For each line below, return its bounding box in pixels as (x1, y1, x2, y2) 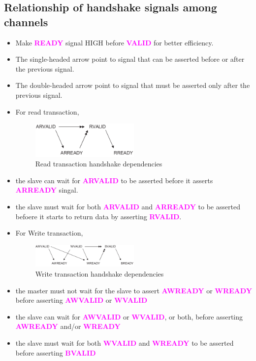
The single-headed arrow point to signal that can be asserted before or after (15, 54, 245, 64)
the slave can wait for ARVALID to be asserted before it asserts (15, 175, 213, 185)
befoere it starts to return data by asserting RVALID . (15, 211, 182, 221)
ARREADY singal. (15, 185, 78, 195)
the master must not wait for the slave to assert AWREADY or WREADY (15, 285, 252, 295)
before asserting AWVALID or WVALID (15, 295, 148, 305)
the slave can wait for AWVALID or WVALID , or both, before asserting (15, 311, 243, 321)
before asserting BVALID (15, 347, 96, 358)
